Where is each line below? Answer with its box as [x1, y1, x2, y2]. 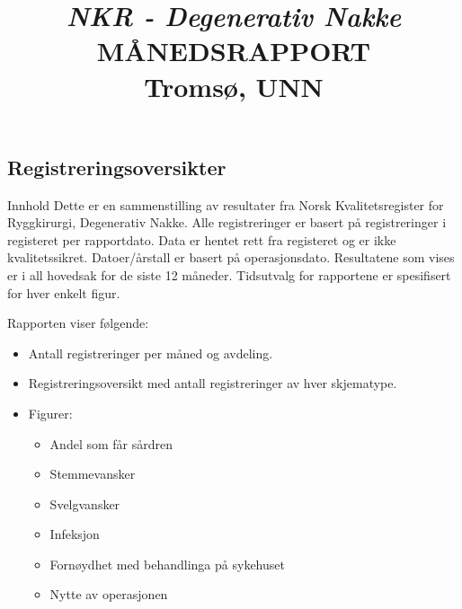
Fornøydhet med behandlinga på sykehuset [49, 554, 285, 573]
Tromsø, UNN [144, 67, 324, 104]
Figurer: [28, 403, 73, 422]
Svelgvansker [49, 494, 120, 513]
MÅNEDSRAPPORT [96, 32, 371, 69]
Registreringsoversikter [7, 153, 227, 181]
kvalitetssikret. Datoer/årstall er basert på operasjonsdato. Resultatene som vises [7, 248, 455, 267]
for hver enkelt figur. [7, 283, 120, 302]
